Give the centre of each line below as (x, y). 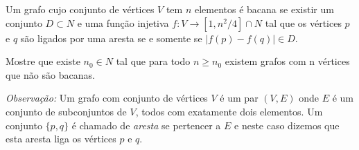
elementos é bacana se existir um (264, 9)
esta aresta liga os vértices (61, 139)
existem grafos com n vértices (287, 61)
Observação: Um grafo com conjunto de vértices (107, 98)
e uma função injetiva (123, 22)
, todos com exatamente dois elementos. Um (229, 111)
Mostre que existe (43, 61)
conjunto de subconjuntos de (66, 111)
